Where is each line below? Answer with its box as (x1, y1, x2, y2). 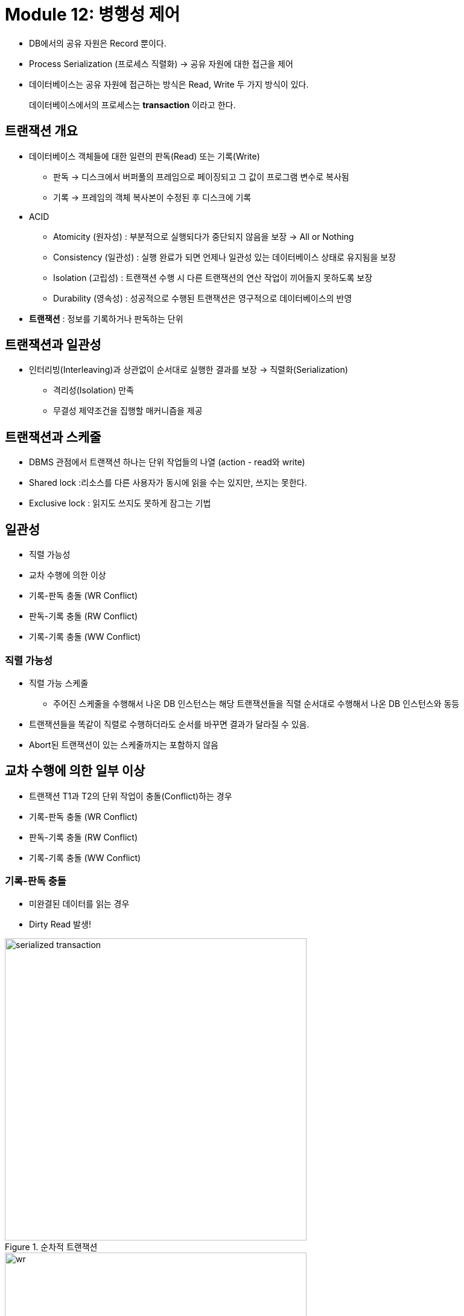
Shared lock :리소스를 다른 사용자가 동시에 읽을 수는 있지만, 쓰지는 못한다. (29, 477, 307, 488)
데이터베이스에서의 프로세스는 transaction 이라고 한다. (29, 99, 236, 110)
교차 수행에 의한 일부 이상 (5, 763, 145, 779)
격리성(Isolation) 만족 (53, 385, 134, 396)
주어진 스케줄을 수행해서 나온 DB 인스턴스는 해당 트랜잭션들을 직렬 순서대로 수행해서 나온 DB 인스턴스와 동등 (53, 698, 460, 709)
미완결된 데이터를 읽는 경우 (29, 898, 130, 909)
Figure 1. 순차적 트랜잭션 (5, 1242, 98, 1253)
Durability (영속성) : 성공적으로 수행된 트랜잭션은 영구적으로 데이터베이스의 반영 (53, 292, 352, 303)
